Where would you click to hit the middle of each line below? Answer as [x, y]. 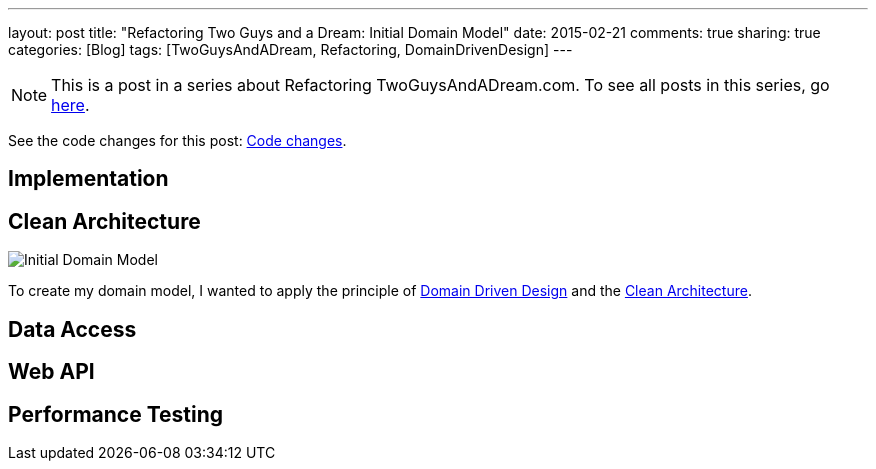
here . [70, 105]
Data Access [72, 329]
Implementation [88, 179]
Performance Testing [116, 414]
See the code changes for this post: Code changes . [177, 140]
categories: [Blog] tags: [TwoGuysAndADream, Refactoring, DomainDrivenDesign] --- [290, 49]
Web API [51, 372]
